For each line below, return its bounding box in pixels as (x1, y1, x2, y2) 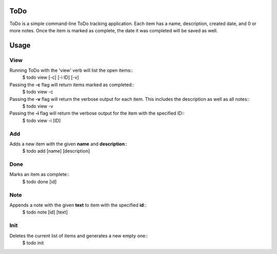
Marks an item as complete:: (9, 172, 69, 178)
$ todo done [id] (22, 178, 57, 184)
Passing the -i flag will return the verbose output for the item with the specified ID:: (9, 110, 185, 116)
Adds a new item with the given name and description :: (9, 141, 128, 147)
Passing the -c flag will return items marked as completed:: (9, 81, 134, 88)
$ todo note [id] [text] (22, 209, 68, 215)
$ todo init (22, 240, 44, 246)
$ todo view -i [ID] (22, 117, 61, 123)
